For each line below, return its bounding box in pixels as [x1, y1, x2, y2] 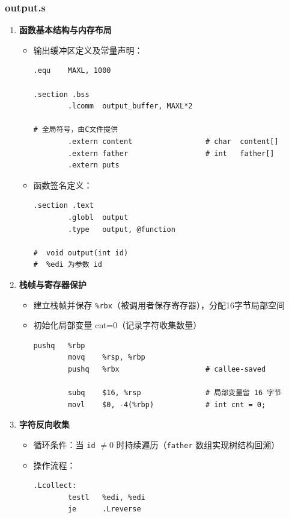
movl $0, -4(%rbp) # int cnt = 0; [67, 400, 266, 409]
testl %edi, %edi [67, 493, 145, 502]
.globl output [67, 213, 129, 222]
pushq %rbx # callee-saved [67, 364, 266, 373]
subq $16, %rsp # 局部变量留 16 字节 [67, 388, 282, 398]
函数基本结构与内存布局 [19, 23, 112, 36]
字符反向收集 [19, 418, 70, 431]
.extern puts [67, 161, 120, 170]
